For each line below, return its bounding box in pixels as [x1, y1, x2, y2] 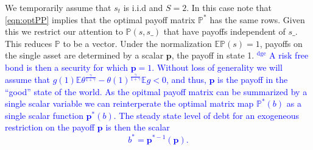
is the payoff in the [217, 73, 288, 86]
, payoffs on [259, 37, 303, 49]
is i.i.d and [123, 1, 163, 13]
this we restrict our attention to [5, 25, 123, 38]
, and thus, [166, 73, 206, 86]
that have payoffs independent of [163, 25, 286, 38]
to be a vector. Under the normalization [63, 37, 212, 49]
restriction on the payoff [5, 121, 95, 134]
